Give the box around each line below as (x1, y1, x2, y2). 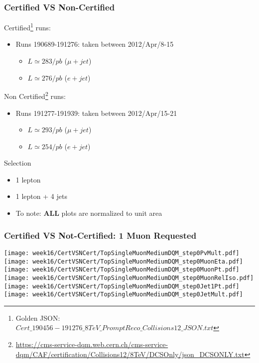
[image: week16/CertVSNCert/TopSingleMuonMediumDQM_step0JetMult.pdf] (4, 291, 243, 298)
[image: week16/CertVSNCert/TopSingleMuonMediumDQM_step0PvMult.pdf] (4, 249, 240, 257)
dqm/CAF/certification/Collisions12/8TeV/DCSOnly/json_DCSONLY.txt (15, 349, 245, 359)
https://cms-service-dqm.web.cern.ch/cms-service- (15, 339, 168, 349)
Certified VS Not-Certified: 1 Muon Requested (4, 229, 197, 241)
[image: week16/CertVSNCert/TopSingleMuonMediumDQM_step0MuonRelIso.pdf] (4, 274, 254, 281)
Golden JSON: (15, 312, 60, 323)
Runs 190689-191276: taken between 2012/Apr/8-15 (15, 39, 174, 49)
